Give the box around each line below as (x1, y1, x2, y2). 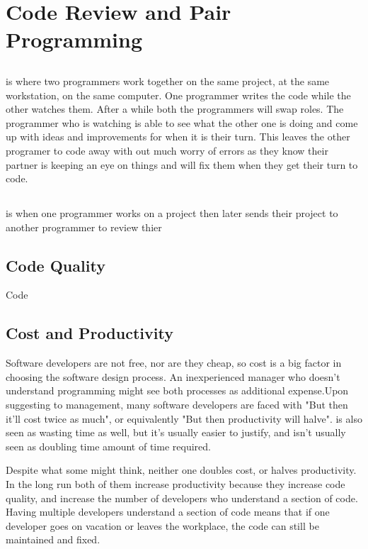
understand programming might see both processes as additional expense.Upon (6, 383, 349, 398)
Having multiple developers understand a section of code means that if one (6, 504, 330, 519)
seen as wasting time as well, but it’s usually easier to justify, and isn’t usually (6, 425, 346, 440)
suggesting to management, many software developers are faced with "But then (6, 397, 348, 412)
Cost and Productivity (6, 322, 173, 344)
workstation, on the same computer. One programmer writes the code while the (6, 87, 351, 102)
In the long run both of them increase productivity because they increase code (6, 477, 345, 492)
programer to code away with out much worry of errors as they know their (6, 143, 328, 157)
